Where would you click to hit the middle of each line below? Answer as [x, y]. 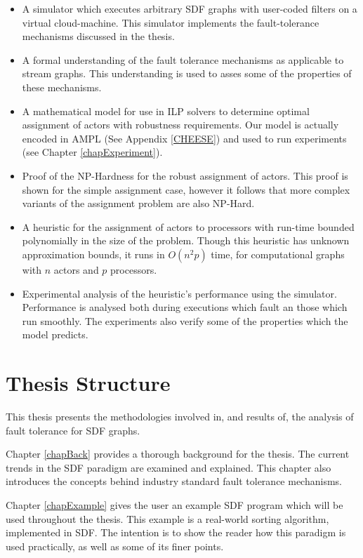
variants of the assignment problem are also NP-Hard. [138, 203]
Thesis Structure [88, 383]
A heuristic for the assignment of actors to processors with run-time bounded [188, 226]
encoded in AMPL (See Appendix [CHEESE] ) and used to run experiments [184, 138]
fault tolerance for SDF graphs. [73, 430]
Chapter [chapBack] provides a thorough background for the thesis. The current [178, 454]
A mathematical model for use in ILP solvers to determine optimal [166, 111]
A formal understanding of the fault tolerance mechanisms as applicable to [183, 59]
